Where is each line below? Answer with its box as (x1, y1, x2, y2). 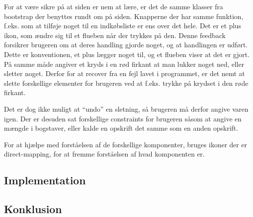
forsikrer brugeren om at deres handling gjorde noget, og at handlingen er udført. (4, 39, 248, 50)
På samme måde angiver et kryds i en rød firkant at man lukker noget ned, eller (4, 59, 244, 69)
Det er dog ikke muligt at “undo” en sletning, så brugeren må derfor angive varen (4, 103, 249, 114)
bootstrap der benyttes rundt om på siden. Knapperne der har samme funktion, (4, 11, 244, 21)
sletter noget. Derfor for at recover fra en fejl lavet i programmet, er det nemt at (4, 68, 245, 79)
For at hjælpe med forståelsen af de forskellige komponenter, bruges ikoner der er (4, 139, 247, 149)
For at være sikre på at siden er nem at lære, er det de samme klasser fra (4, 1, 223, 11)
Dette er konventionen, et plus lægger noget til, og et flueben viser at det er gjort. (4, 49, 250, 59)
